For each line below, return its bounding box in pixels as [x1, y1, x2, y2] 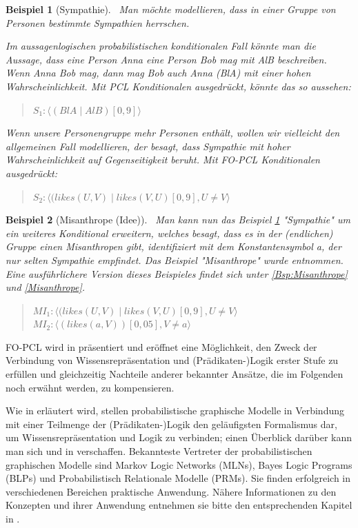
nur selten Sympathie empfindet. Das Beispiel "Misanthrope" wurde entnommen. [6, 252, 344, 267]
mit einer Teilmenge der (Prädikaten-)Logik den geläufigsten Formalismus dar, [6, 416, 337, 431]
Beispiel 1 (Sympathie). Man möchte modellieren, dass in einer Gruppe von [6, 2, 336, 16]
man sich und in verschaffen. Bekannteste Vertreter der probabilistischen [6, 444, 312, 458]
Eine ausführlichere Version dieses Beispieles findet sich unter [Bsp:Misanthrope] [6, 266, 348, 281]
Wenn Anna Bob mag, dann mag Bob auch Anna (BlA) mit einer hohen [6, 65, 311, 80]
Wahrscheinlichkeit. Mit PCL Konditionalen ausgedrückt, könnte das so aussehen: [6, 79, 351, 93]
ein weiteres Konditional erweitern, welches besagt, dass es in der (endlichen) [6, 225, 333, 240]
